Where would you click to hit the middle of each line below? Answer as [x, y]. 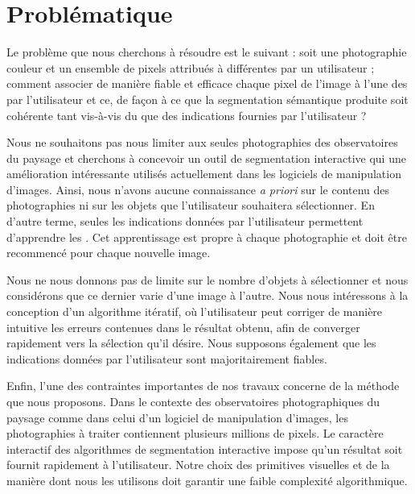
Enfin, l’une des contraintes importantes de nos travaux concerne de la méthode [203, 386]
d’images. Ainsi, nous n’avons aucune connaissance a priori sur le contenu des [198, 189]
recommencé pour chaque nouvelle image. [109, 253]
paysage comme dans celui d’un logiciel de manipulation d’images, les [177, 417]
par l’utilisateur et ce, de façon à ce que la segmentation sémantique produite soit [207, 99]
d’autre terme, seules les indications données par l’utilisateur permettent [185, 221]
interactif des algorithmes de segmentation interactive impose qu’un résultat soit [205, 448]
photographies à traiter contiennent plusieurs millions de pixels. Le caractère [195, 433]
